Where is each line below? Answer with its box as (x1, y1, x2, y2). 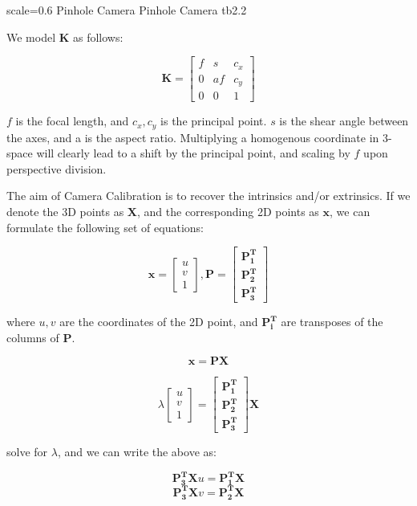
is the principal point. (160, 112, 267, 129)
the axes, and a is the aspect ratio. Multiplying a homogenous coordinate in (6, 129, 379, 145)
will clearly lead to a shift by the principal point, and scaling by (36, 145, 350, 161)
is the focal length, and (15, 112, 129, 129)
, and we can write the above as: (57, 443, 217, 460)
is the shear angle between (279, 112, 409, 129)
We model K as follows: (6, 28, 123, 45)
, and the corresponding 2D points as (137, 203, 319, 220)
